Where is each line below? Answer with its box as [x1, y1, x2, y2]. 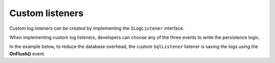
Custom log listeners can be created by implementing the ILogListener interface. [9, 25, 184, 31]
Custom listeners [9, 8, 84, 19]
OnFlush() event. [9, 50, 45, 56]
